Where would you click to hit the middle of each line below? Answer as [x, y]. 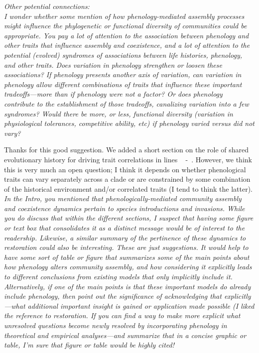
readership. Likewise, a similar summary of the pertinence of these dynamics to [125, 237]
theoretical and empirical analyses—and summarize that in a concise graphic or [125, 335]
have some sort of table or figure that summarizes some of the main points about [127, 257]
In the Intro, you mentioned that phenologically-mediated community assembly [123, 198]
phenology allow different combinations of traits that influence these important [123, 84]
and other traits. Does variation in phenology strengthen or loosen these [113, 64]
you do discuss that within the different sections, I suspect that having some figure [129, 218]
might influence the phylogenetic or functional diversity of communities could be [126, 26]
